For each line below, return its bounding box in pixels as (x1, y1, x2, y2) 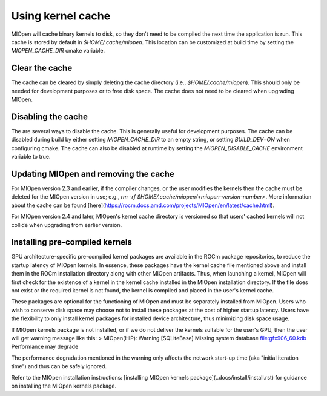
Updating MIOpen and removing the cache (11, 168, 175, 179)
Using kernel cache (11, 9, 111, 22)
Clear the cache (11, 63, 73, 73)
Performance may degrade (11, 343, 79, 351)
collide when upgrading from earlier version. (11, 221, 122, 228)
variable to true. (11, 153, 51, 160)
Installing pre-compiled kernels (11, 237, 133, 248)
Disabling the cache (11, 111, 88, 122)
